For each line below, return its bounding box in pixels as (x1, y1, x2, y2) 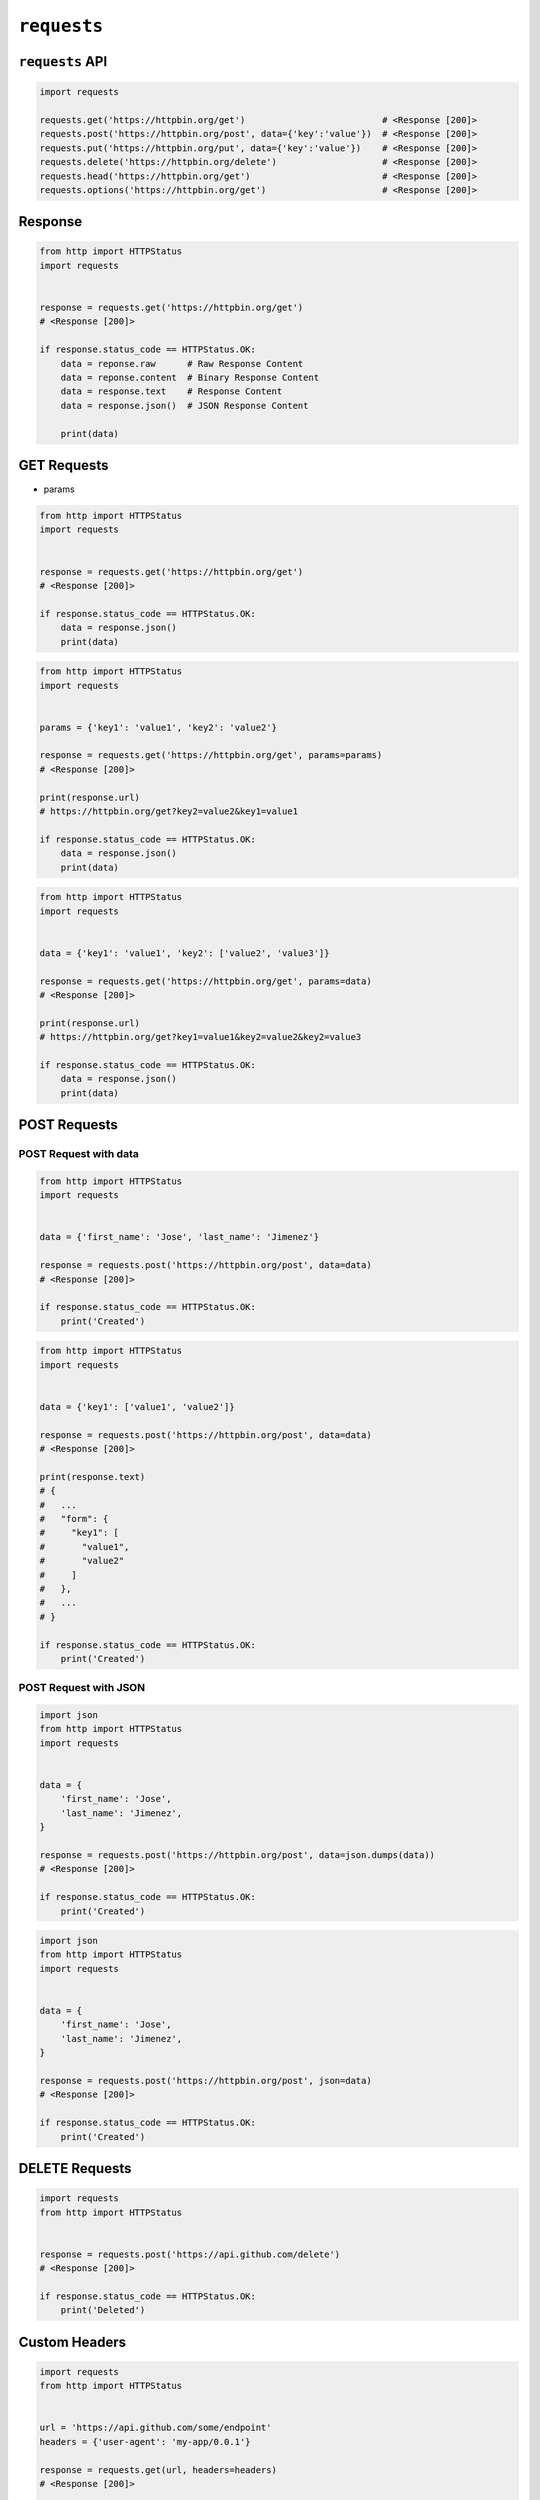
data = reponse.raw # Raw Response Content (60, 358, 304, 369)
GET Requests (18, 456, 109, 474)
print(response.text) (39, 1471, 146, 1482)
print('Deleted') (60, 2305, 146, 2316)
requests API (18, 53, 108, 70)
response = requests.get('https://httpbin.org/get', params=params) (39, 750, 383, 761)
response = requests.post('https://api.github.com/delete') (39, 2248, 341, 2260)
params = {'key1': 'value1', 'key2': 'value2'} (39, 721, 277, 733)
